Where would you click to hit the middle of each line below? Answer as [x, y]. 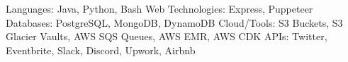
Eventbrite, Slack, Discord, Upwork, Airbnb [101, 50]
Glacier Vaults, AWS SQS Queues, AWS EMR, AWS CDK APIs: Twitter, [167, 36]
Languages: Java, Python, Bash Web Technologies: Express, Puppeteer [159, 8]
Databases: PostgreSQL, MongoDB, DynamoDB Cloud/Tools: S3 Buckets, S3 [174, 22]
